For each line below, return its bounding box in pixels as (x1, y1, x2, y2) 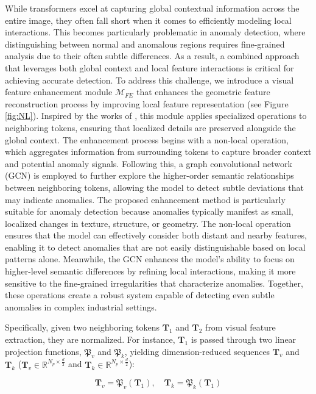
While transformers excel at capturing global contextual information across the (5, 2, 300, 14)
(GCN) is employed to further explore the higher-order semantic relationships (5, 169, 294, 182)
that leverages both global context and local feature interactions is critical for (5, 61, 294, 74)
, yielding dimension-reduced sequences (124, 345, 270, 357)
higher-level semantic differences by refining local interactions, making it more (5, 265, 296, 278)
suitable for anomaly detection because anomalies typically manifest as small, (5, 205, 293, 218)
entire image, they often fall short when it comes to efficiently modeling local (5, 13, 292, 26)
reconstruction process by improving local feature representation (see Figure (5, 97, 289, 110)
